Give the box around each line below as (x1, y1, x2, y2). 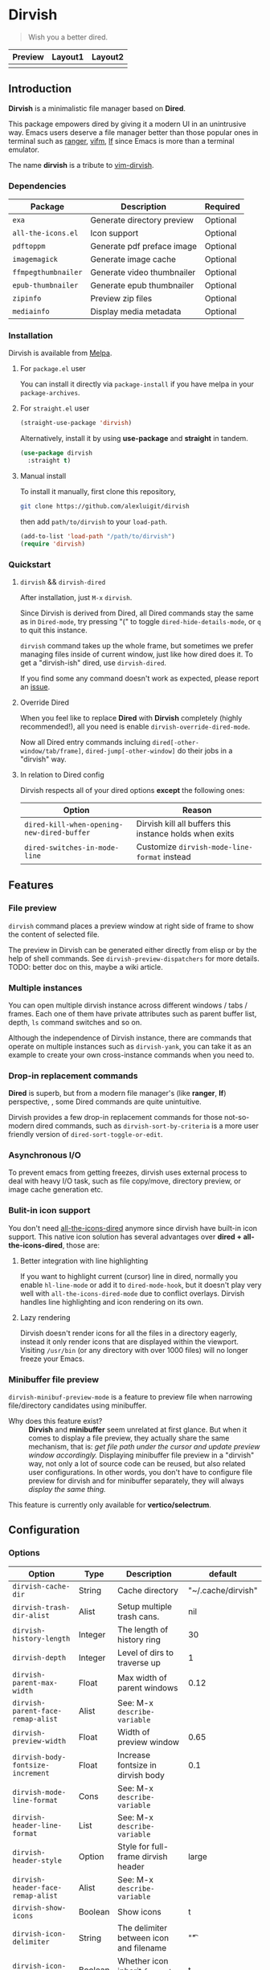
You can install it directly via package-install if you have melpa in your (19, 379, 255, 389)
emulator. (8, 145, 40, 154)
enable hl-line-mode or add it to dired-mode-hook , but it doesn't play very (19, 1280, 262, 1289)
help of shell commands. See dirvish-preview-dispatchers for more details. (8, 954, 260, 963)
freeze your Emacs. (19, 1354, 85, 1363)
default (208, 1568, 237, 1580)
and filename (117, 1942, 167, 1953)
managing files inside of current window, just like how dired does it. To (19, 649, 253, 659)
